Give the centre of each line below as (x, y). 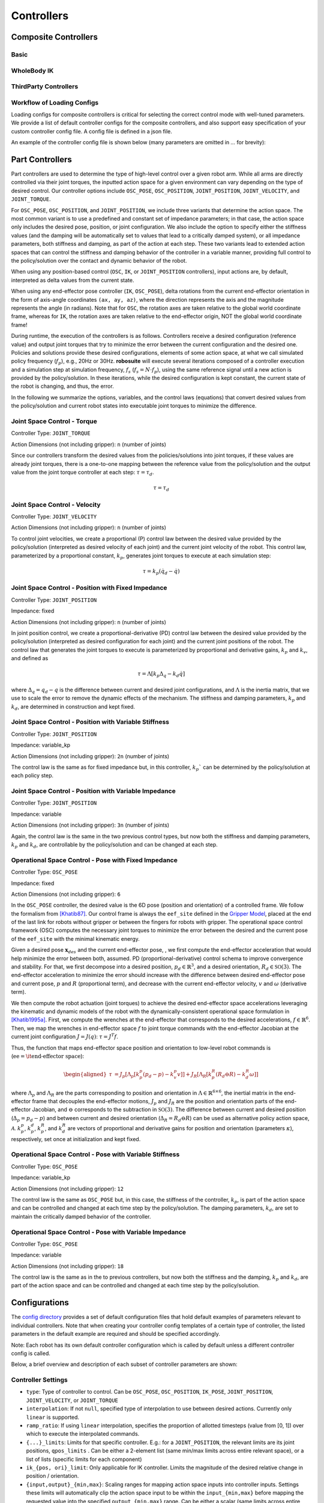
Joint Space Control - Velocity (56, 504)
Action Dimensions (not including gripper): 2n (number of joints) (90, 756)
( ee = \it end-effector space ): (48, 1056)
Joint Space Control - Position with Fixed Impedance (89, 588)
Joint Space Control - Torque (54, 421)
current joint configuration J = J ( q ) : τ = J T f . (64, 1036)
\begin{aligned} (85, 1074)
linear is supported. (53, 1417)
